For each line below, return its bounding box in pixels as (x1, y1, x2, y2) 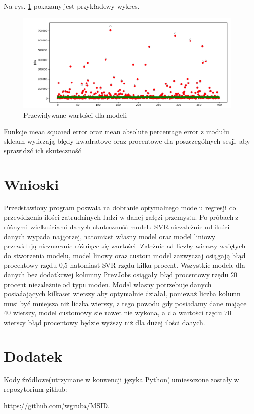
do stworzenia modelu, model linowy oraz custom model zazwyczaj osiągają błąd (4, 250, 246, 260)
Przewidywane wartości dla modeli (23, 110, 127, 120)
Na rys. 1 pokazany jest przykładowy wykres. (4, 1, 140, 11)
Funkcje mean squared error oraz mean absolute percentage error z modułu (4, 126, 229, 136)
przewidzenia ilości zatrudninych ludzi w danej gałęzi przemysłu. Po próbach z (4, 212, 239, 222)
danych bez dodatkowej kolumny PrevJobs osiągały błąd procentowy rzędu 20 (4, 269, 237, 279)
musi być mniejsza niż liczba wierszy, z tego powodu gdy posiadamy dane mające (4, 298, 247, 308)
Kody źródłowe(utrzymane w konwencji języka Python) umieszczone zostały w (4, 374, 239, 384)
